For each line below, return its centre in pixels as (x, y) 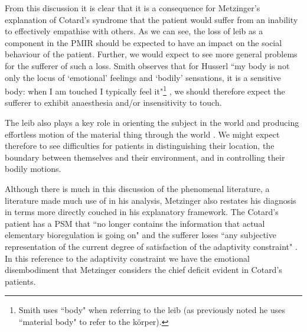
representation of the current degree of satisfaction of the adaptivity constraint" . (151, 246)
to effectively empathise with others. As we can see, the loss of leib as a (134, 31)
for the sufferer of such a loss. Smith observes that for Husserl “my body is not (147, 65)
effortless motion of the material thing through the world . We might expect (142, 134)
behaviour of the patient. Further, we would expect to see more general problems (151, 54)
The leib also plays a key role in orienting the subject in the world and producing (152, 122)
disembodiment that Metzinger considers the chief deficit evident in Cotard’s (143, 270)
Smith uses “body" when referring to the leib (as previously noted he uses (152, 310)
